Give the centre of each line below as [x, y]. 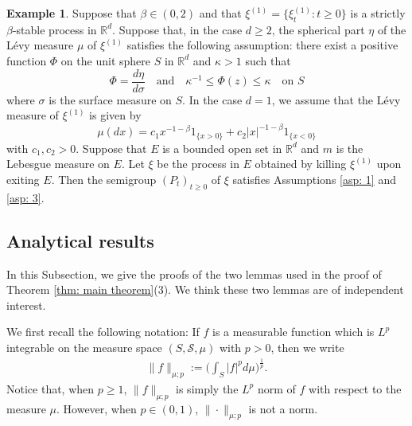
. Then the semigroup [104, 179]
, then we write [307, 347]
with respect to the [355, 388]
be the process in [198, 164]
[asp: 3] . [25, 197]
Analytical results [80, 240]
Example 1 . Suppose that [72, 13]
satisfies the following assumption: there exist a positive [262, 45]
